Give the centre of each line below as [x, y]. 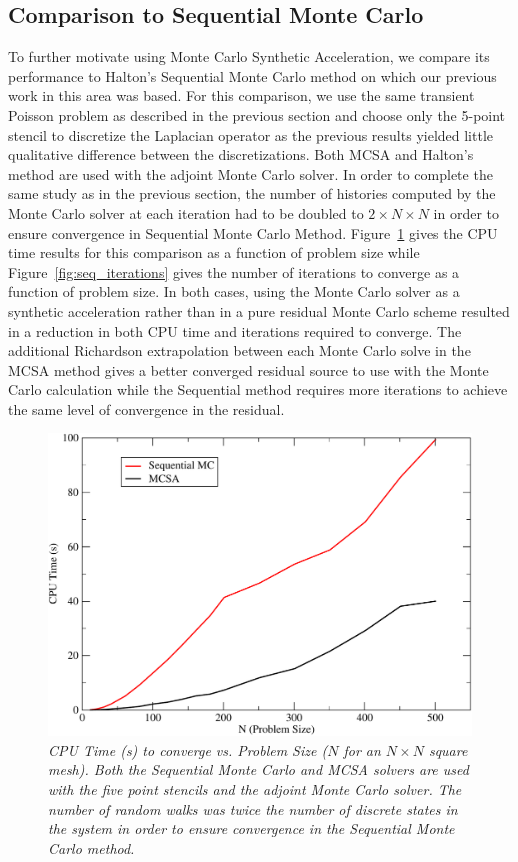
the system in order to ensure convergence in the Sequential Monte [251, 828]
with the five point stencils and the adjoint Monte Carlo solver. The [255, 788]
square [448, 749]
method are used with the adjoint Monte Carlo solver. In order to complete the [250, 173]
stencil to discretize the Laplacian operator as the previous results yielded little [251, 134]
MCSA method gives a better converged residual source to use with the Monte [248, 369]
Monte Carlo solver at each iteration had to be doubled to [186, 212]
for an [362, 749]
